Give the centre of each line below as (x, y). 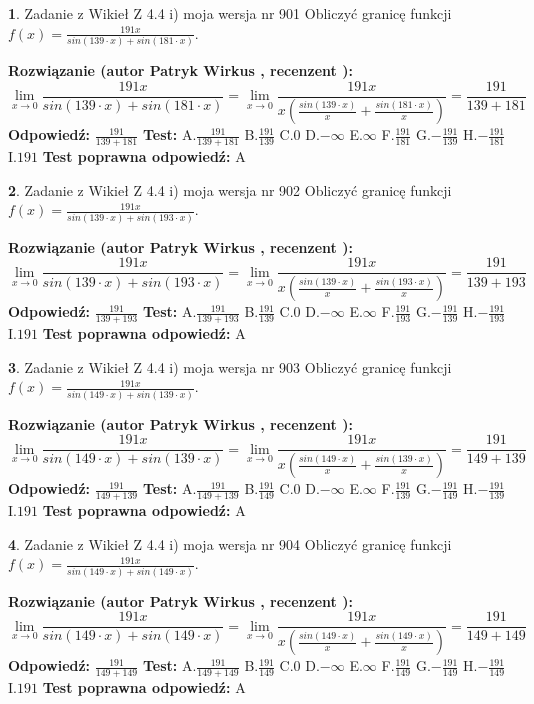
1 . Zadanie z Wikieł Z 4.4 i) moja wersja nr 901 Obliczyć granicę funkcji (230, 13)
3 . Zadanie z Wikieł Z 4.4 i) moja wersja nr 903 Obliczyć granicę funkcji (230, 366)
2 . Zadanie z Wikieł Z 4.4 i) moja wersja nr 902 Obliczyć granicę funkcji (230, 189)
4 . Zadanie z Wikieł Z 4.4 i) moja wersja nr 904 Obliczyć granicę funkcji (230, 543)
